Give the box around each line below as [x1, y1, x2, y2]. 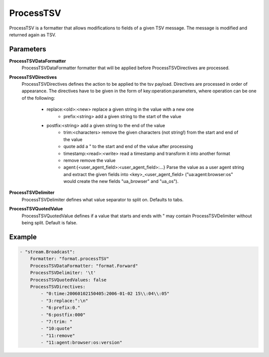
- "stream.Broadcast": [19, 249, 75, 255]
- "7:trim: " [40, 319, 73, 324]
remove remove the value [63, 157, 116, 163]
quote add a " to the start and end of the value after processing [63, 144, 193, 150]
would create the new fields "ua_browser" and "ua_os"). [63, 178, 179, 184]
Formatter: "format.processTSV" [30, 256, 110, 262]
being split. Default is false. [21, 220, 78, 226]
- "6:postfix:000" [40, 312, 86, 318]
